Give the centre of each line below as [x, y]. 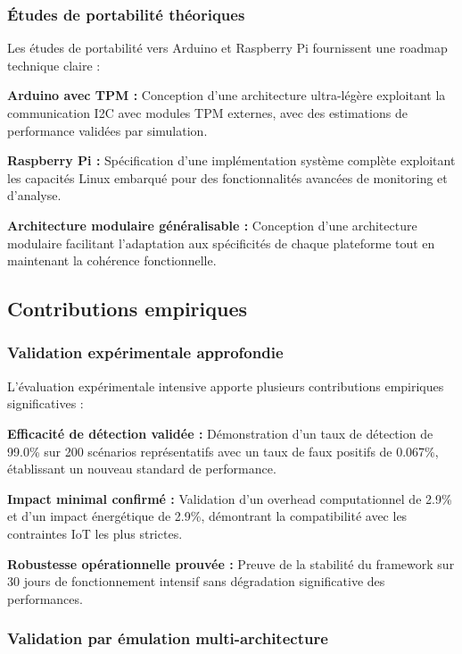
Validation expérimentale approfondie [145, 352]
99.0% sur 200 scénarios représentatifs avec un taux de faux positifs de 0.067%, [223, 451]
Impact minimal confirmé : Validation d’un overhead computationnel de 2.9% [230, 498]
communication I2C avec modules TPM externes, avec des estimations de [207, 113]
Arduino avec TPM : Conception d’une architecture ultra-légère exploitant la [227, 95]
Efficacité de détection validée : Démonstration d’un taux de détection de [220, 433]
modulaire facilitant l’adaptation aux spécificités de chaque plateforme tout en [221, 243]
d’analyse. [34, 195]
